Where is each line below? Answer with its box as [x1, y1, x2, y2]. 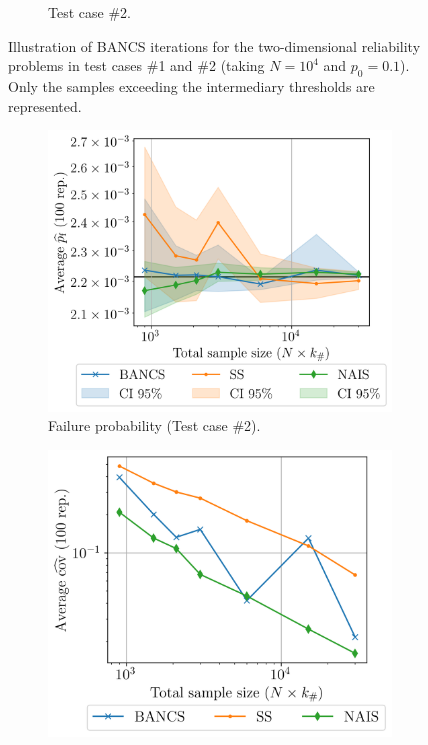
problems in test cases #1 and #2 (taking [8, 55, 265, 76]
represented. [8, 95, 82, 116]
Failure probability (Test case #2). [48, 415, 261, 436]
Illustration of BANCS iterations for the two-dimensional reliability [8, 35, 421, 56]
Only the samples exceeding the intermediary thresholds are [8, 75, 375, 96]
